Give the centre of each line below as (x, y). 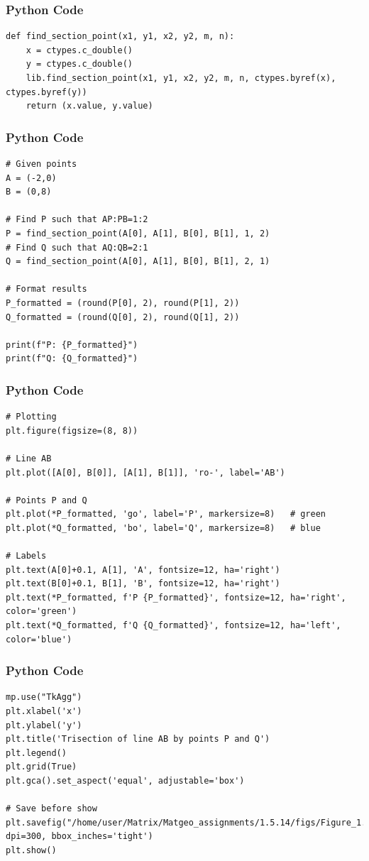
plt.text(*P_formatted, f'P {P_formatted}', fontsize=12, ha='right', (176, 597)
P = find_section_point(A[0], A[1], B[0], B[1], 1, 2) (138, 233)
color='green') (42, 612)
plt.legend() (36, 753)
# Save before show (51, 809)
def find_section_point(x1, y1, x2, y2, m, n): (120, 37)
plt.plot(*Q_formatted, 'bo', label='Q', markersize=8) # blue (163, 528)
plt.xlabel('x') (44, 712)
